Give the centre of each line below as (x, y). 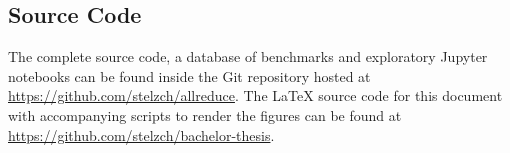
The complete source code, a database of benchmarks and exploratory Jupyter (248, 56)
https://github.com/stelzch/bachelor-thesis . (141, 134)
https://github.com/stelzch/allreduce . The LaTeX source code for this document (255, 95)
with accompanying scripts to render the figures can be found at (205, 114)
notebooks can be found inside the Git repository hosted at (189, 75)
